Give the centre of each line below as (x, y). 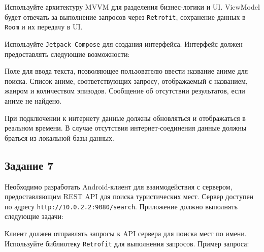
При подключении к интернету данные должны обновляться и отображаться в (125, 118)
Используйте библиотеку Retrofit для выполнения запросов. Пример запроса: (127, 243)
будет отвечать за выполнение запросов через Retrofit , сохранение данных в (125, 17)
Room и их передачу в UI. (44, 27)
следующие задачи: (34, 216)
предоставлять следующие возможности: (67, 54)
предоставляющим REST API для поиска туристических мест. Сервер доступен (129, 196)
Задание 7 (29, 165)
